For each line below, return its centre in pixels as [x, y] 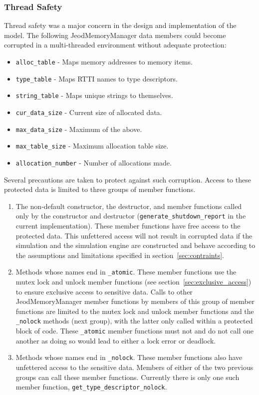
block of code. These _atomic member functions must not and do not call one [135, 331]
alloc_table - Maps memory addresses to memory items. [104, 61]
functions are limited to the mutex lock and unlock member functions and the [135, 311]
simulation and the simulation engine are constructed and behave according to [135, 245]
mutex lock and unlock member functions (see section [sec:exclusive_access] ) [133, 282]
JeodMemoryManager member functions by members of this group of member [135, 301]
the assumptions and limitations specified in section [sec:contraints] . [120, 255]
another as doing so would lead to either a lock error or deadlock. [116, 340]
